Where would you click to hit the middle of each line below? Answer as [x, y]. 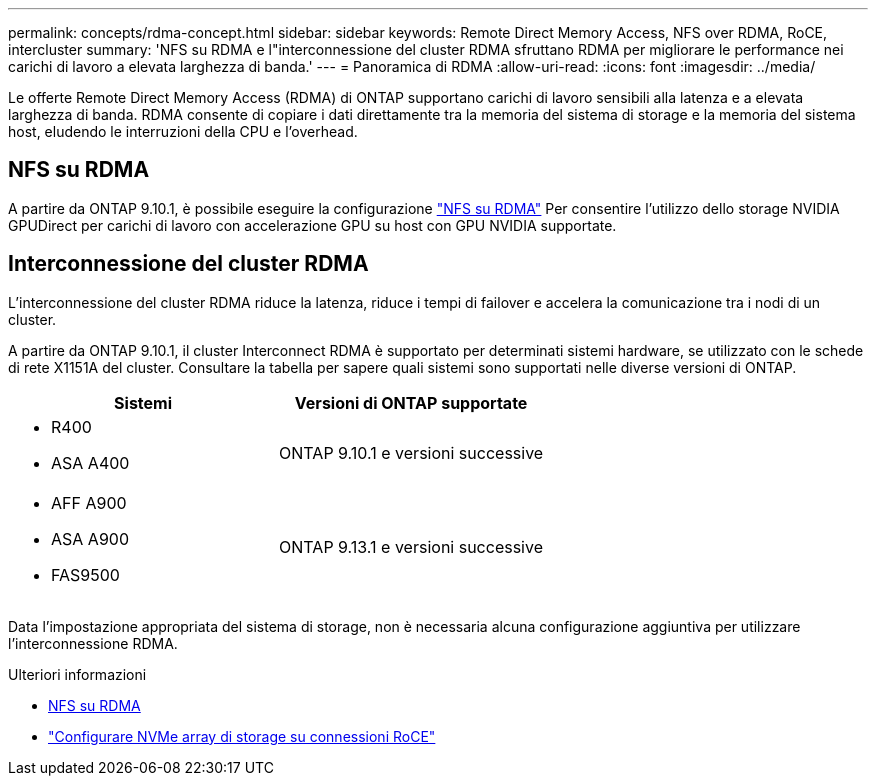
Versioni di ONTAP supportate [411, 402]
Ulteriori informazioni [77, 674]
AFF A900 [89, 502]
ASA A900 [90, 538]
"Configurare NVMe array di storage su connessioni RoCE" [242, 736]
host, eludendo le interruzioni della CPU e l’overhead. [183, 131]
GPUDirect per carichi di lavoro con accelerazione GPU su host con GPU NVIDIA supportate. [312, 225]
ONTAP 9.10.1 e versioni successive [411, 452]
